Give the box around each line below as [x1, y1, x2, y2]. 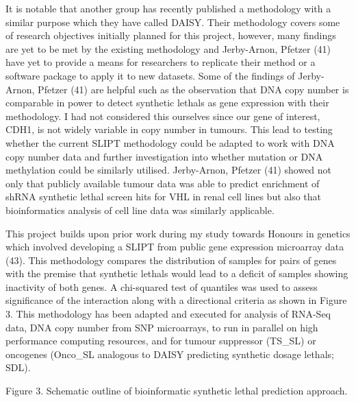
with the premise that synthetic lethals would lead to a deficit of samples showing [5, 266, 348, 281]
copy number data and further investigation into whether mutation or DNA [5, 149, 323, 163]
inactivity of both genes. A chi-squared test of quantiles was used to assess [5, 279, 318, 294]
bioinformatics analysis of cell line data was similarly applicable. [5, 202, 275, 217]
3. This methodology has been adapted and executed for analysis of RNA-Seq [5, 307, 331, 321]
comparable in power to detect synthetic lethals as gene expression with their [5, 95, 329, 110]
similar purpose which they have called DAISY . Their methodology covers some [5, 14, 340, 29]
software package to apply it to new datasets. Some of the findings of [5, 68, 295, 82]
